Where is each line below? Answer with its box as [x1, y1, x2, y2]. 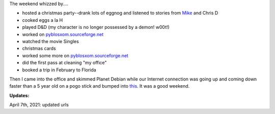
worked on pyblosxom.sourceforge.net [22, 31, 104, 37]
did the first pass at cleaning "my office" [22, 60, 107, 66]
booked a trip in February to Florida [22, 66, 96, 73]
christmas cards [22, 46, 56, 52]
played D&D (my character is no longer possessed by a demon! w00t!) [22, 24, 170, 30]
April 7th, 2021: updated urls [9, 102, 69, 108]
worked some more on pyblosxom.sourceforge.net [22, 52, 128, 58]
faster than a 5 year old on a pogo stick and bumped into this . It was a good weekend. [9, 83, 190, 89]
